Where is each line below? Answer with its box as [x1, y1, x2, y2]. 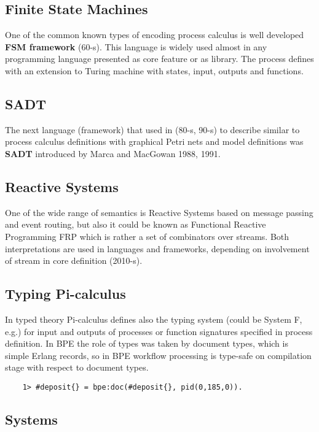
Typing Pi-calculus [5, 284, 126, 303]
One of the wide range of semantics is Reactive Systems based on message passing [5, 206, 313, 218]
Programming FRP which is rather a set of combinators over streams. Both [5, 229, 289, 242]
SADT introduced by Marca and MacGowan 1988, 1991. [5, 147, 221, 160]
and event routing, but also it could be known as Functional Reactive [5, 218, 266, 231]
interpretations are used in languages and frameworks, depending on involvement [5, 242, 310, 255]
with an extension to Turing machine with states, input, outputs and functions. [5, 64, 304, 77]
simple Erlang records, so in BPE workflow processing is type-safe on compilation [5, 349, 312, 361]
